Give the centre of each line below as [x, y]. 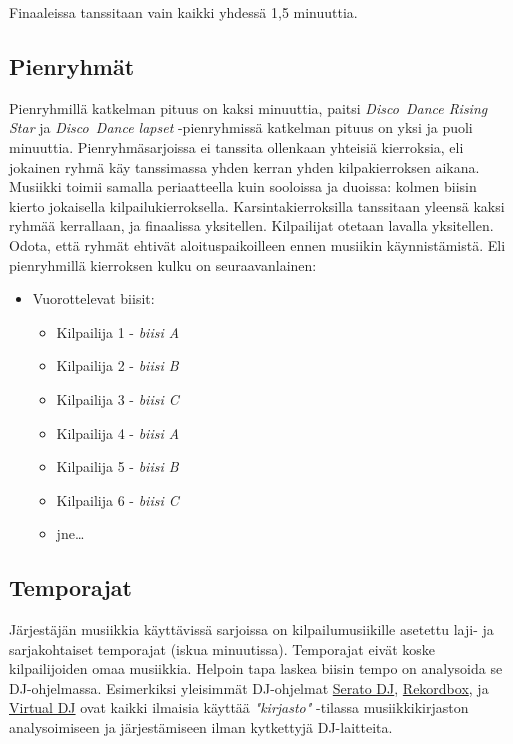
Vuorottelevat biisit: [93, 298]
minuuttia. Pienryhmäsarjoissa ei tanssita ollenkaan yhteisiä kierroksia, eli [236, 146]
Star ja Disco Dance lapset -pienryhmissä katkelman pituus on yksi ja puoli [241, 127]
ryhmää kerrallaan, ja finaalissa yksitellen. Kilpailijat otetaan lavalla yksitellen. [251, 225]
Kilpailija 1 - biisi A [118, 331]
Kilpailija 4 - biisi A [118, 432]
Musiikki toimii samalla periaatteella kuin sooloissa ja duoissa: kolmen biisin [243, 186]
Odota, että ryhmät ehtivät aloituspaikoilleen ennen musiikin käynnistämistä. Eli [257, 244]
